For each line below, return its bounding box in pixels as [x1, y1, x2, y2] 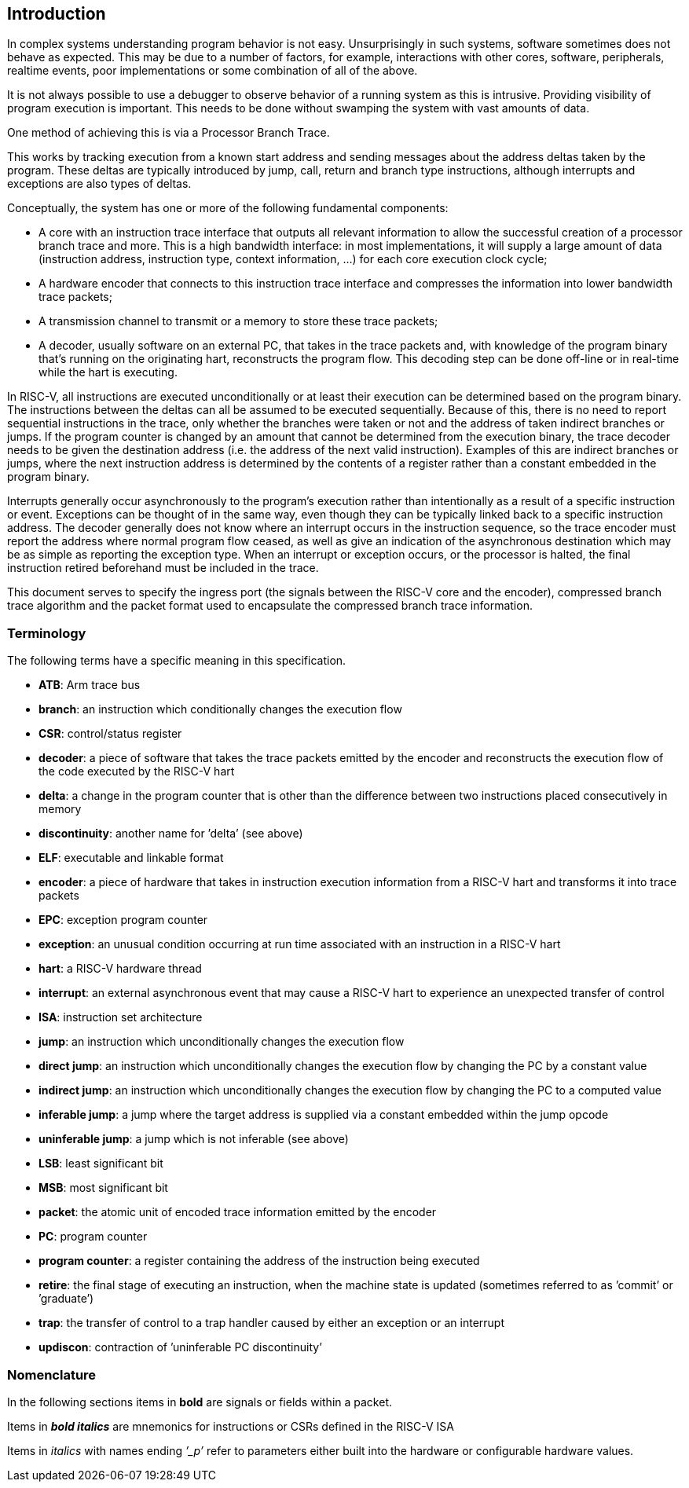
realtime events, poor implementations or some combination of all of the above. [7, 64, 418, 78]
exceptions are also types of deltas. [7, 177, 192, 191]
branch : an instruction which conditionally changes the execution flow [38, 702, 402, 717]
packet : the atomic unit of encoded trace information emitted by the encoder [38, 1205, 437, 1219]
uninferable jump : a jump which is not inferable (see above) [38, 1132, 349, 1146]
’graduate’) [38, 1292, 94, 1306]
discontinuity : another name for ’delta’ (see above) [38, 826, 303, 841]
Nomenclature [7, 1366, 97, 1383]
